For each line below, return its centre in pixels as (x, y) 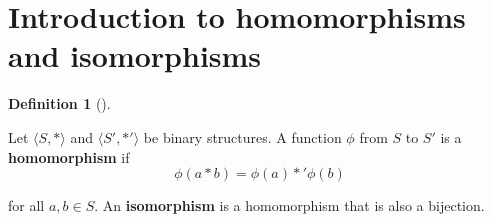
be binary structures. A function (242, 136)
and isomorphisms (135, 55)
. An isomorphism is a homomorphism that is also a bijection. (289, 205)
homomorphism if (69, 156)
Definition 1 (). (59, 103)
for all (26, 205)
